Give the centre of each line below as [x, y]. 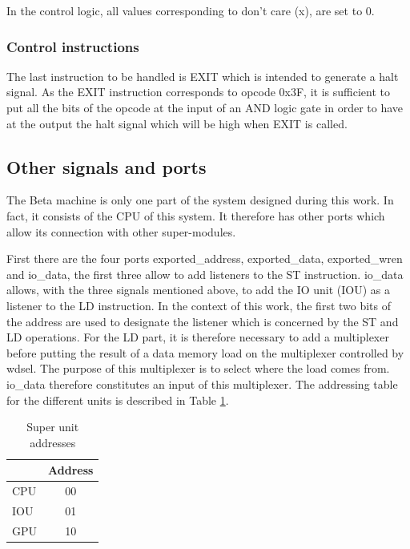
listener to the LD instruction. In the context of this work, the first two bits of [199, 305]
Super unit [53, 427]
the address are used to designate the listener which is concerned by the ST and [203, 321]
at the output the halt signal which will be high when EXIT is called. [177, 123]
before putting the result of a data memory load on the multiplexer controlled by [205, 352]
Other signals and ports [107, 166]
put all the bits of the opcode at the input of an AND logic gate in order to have [205, 107]
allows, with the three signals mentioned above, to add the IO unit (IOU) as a [199, 290]
